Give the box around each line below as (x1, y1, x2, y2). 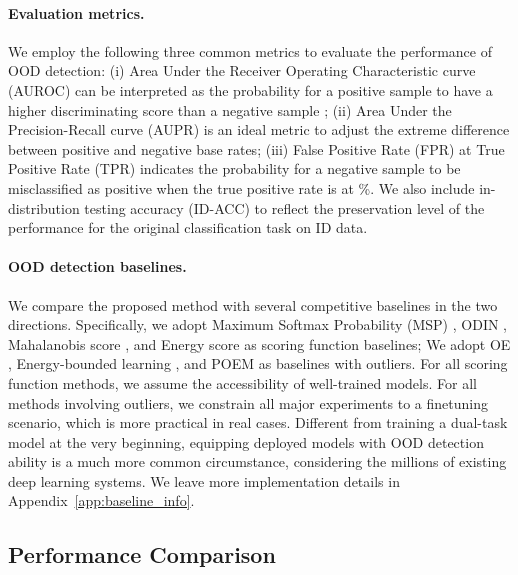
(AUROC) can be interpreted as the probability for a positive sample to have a (8, 79, 493, 100)
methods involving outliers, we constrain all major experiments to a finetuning (8, 392, 488, 413)
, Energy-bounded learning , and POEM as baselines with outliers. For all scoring (8, 353, 508, 374)
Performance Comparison (8, 539, 276, 570)
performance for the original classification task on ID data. (8, 217, 368, 238)
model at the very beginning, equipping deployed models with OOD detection (8, 431, 484, 452)
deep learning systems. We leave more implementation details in (8, 470, 400, 491)
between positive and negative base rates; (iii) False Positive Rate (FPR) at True (8, 138, 505, 159)
